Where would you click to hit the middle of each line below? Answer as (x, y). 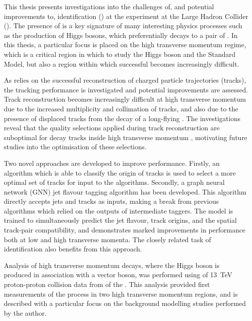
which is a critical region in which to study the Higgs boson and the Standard (120, 54)
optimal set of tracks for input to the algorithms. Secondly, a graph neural (114, 182)
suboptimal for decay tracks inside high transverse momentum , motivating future (126, 137)
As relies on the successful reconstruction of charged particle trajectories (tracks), (125, 80)
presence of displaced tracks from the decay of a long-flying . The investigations (122, 118)
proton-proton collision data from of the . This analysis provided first (107, 284)
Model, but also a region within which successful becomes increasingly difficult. (122, 63)
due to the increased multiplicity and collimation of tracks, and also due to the (121, 108)
